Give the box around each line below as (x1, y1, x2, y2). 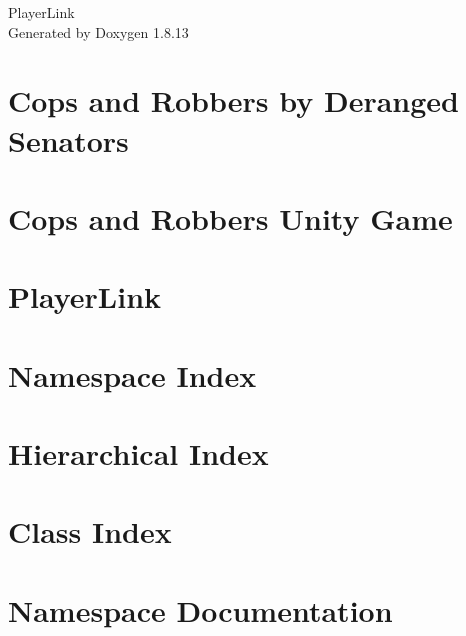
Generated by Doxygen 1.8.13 (8, 21, 189, 42)
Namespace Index (8, 354, 257, 395)
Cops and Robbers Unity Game (8, 197, 453, 238)
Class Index (8, 511, 172, 552)
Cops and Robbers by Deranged (8, 80, 459, 121)
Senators (8, 119, 129, 160)
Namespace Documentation (8, 589, 393, 630)
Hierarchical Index (8, 433, 269, 474)
